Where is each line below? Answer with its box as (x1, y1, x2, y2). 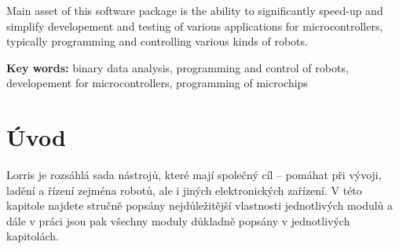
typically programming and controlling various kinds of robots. (6, 33, 308, 49)
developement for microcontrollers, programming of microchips (6, 75, 308, 91)
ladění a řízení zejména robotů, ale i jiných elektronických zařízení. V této (6, 181, 362, 198)
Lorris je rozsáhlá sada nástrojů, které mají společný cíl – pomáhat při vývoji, (6, 167, 382, 183)
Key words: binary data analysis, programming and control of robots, (6, 59, 349, 75)
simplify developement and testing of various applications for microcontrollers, (6, 17, 383, 34)
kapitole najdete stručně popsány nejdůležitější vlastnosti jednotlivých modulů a (6, 197, 394, 214)
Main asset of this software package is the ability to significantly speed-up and (6, 2, 383, 18)
